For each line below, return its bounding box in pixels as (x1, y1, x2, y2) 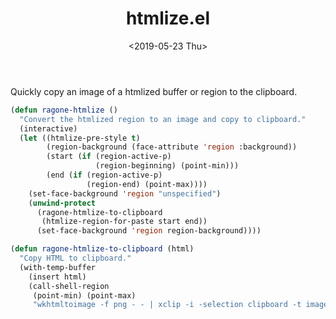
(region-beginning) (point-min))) (95, 161, 240, 171)
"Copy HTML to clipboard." (19, 253, 132, 264)
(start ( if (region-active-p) (46, 152, 172, 162)
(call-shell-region (28, 281, 110, 291)
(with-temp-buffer (19, 262, 97, 272)
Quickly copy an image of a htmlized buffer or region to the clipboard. (10, 85, 298, 97)
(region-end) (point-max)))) (86, 179, 208, 189)
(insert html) (28, 272, 87, 282)
